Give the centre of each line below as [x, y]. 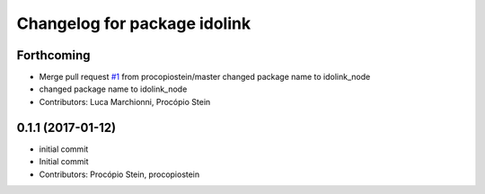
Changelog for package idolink [134, 23]
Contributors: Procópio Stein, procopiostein [119, 174]
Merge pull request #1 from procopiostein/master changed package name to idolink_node [205, 77]
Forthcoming [53, 55]
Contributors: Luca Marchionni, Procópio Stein [125, 101]
